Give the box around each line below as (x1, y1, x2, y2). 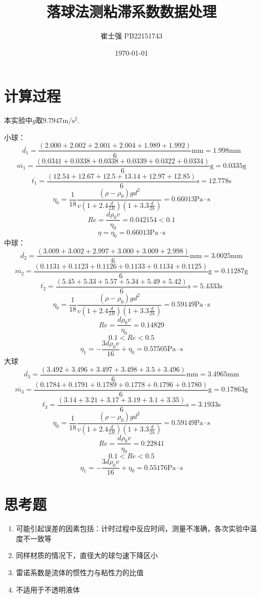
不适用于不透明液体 (16, 584, 80, 594)
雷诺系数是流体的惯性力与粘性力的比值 (16, 567, 144, 578)
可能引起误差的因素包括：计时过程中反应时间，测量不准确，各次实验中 (16, 523, 250, 534)
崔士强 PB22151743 (100, 30, 163, 41)
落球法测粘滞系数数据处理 (46, 1, 216, 22)
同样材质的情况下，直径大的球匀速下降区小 (16, 550, 158, 561)
